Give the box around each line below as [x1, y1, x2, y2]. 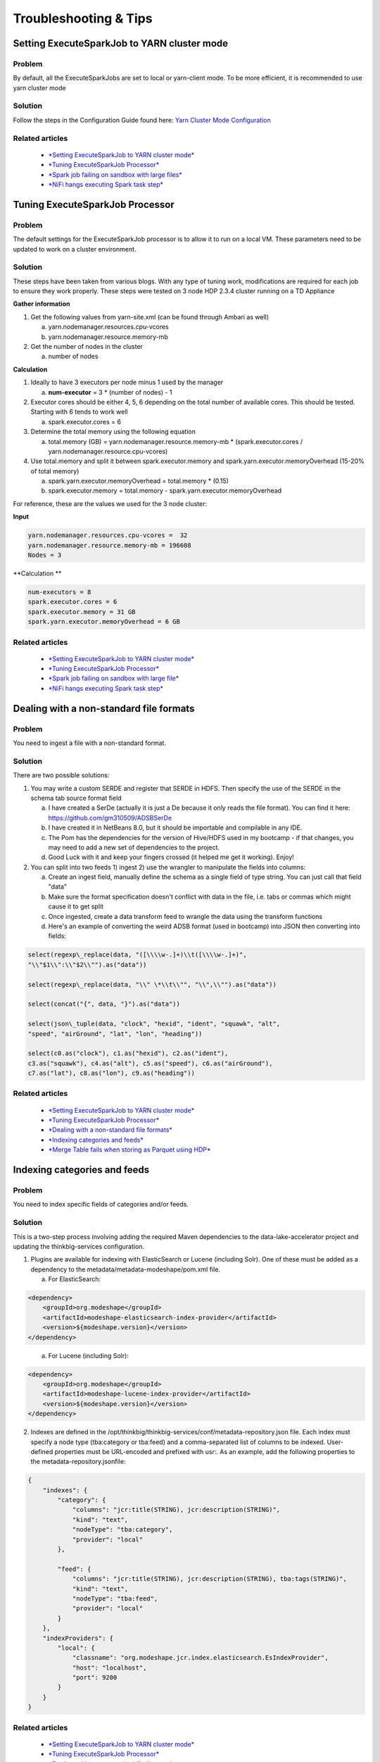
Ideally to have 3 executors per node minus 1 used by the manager [30, 378, 224, 387]
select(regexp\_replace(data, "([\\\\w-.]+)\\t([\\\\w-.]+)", [27, 951, 247, 959]
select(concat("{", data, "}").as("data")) [27, 1000, 181, 1008]
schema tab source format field [30, 794, 122, 802]
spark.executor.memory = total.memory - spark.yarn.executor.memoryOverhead [48, 486, 282, 495]
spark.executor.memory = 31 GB [27, 608, 137, 616]
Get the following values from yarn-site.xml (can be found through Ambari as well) [30, 312, 270, 321]
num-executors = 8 [27, 588, 91, 596]
